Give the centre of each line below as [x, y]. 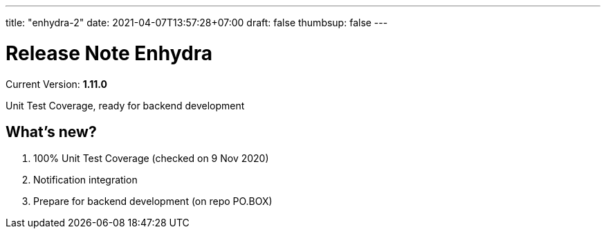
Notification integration [85, 180]
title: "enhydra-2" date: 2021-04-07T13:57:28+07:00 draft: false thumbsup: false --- [197, 22]
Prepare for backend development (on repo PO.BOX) [153, 201]
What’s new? [51, 132]
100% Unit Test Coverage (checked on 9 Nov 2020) [151, 159]
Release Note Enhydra [109, 53]
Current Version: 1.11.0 [57, 84]
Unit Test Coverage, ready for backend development [125, 105]
